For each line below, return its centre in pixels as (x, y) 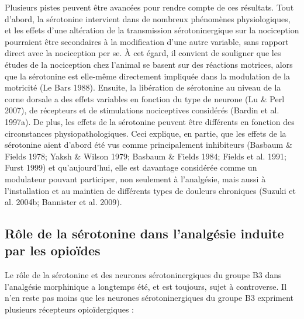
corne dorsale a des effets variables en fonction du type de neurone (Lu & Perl (145, 98)
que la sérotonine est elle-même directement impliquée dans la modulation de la (147, 76)
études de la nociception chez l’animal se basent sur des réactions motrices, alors (149, 64)
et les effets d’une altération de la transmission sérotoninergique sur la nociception (152, 30)
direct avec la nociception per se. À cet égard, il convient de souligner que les (143, 53)
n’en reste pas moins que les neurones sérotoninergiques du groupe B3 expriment (149, 298)
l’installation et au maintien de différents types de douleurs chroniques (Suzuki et (150, 190)
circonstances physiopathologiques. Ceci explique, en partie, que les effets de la (146, 133)
